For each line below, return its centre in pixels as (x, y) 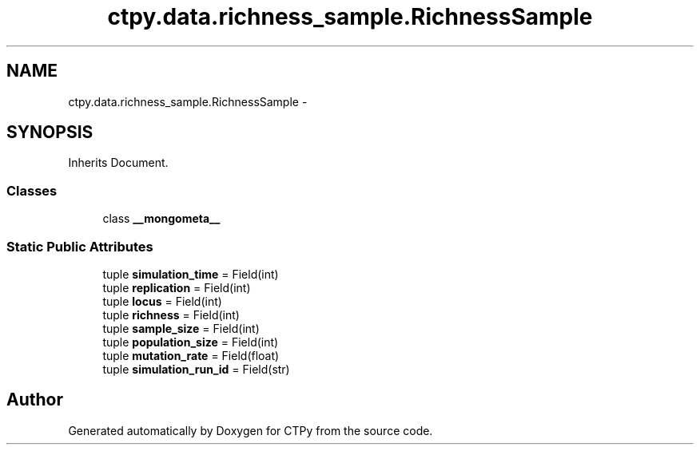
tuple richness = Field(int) (171, 315)
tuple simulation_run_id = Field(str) (196, 369)
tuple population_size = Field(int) (191, 342)
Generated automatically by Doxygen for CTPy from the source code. (251, 430)
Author (35, 400)
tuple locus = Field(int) (162, 301)
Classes (32, 190)
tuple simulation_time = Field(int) (191, 274)
